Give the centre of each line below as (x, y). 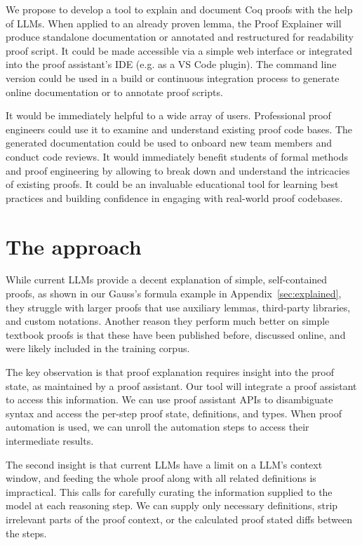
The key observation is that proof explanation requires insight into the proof (170, 372)
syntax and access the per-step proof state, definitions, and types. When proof (174, 413)
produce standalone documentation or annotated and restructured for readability (180, 37)
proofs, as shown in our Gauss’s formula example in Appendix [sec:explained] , (174, 294)
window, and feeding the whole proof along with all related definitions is (161, 478)
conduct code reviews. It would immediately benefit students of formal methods (177, 156)
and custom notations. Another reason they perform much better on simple (168, 321)
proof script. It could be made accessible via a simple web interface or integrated (179, 50)
